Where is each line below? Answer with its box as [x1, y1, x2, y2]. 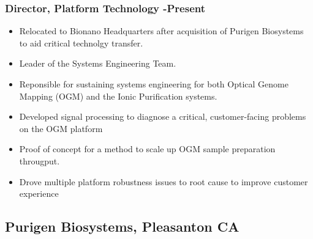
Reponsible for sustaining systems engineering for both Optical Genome [19, 78, 288, 90]
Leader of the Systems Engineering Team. [19, 57, 176, 70]
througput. [19, 154, 60, 167]
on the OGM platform [19, 122, 103, 134]
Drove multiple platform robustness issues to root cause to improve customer [19, 175, 308, 188]
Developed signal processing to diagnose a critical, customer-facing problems [19, 110, 306, 123]
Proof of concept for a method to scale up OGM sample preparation [19, 142, 276, 155]
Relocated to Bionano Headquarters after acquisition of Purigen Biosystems [19, 24, 304, 37]
